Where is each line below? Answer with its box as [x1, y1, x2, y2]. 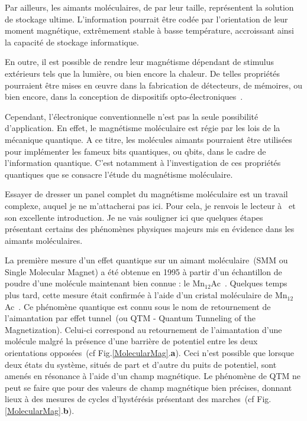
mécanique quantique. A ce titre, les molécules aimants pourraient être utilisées [5, 133, 292, 145]
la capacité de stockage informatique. [5, 35, 139, 48]
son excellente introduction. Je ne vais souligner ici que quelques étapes [5, 211, 263, 223]
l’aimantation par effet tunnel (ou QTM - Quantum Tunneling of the [5, 312, 256, 324]
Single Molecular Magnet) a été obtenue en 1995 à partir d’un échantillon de [5, 265, 282, 278]
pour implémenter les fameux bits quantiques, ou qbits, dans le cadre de [5, 145, 266, 157]
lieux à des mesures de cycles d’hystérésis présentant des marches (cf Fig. [5, 393, 272, 405]
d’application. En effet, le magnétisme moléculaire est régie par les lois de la [5, 122, 280, 134]
